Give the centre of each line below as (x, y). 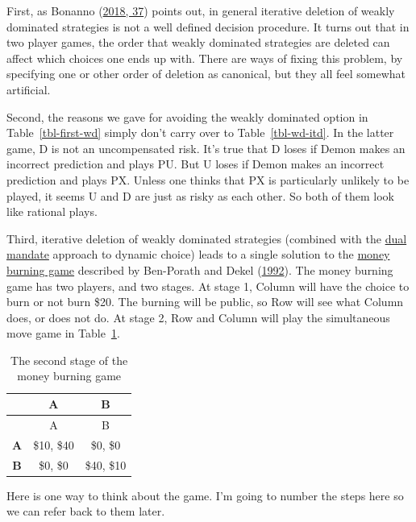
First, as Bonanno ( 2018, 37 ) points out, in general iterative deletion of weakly (201, 10)
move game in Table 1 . (63, 333)
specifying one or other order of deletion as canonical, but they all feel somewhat (206, 74)
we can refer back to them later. (86, 511)
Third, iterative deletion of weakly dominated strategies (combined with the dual (207, 238)
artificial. (29, 89)
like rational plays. (52, 211)
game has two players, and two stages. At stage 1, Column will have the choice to (208, 286)
